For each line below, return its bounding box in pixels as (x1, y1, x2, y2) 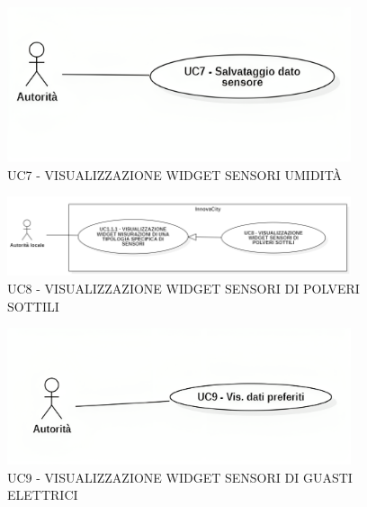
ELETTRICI (7, 485, 78, 504)
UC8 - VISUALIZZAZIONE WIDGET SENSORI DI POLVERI (7, 279, 360, 298)
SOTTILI (7, 296, 59, 315)
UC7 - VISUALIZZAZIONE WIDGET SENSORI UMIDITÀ (7, 165, 343, 184)
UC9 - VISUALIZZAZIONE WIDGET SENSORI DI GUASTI (7, 467, 353, 486)
